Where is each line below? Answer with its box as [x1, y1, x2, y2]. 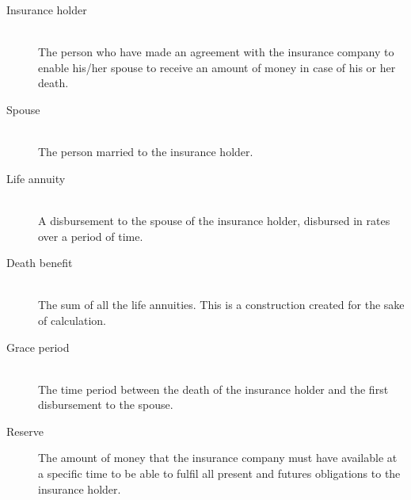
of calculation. [38, 311, 106, 328]
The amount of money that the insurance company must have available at [38, 449, 398, 466]
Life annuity [6, 170, 66, 186]
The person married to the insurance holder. [38, 143, 253, 160]
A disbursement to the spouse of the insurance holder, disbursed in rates [38, 212, 390, 228]
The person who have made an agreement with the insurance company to [38, 44, 394, 60]
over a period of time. [38, 227, 143, 244]
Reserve [6, 422, 44, 439]
